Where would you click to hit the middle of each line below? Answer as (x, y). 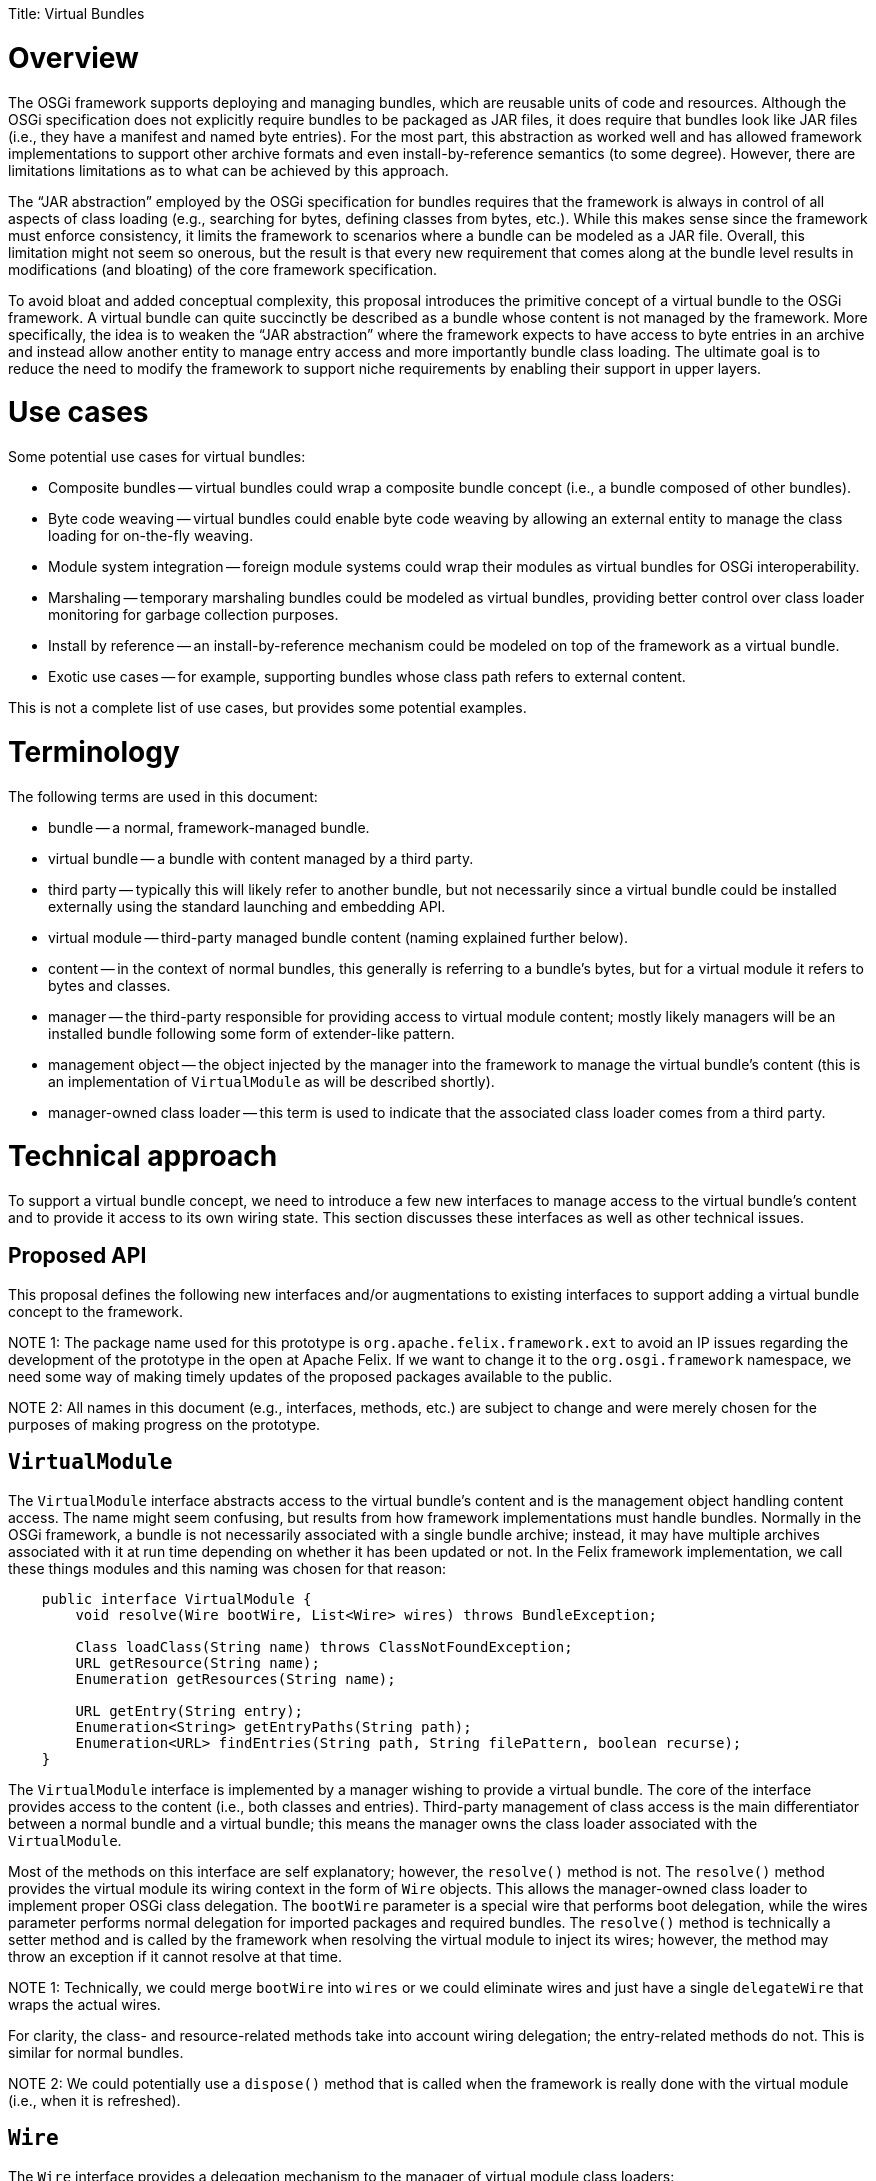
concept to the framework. (95, 1311)
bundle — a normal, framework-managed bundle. (209, 827)
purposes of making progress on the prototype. (164, 1424)
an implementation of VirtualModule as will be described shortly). (271, 1081)
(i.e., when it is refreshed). (94, 2100)
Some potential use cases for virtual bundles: (157, 456)
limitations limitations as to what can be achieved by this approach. (228, 170)
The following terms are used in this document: (163, 796)
